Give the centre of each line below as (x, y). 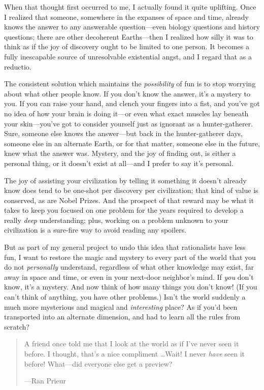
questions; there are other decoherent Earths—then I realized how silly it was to (129, 36)
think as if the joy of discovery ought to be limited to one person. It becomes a (127, 46)
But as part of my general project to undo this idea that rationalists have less (125, 247)
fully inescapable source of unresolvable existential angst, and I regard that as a (128, 56)
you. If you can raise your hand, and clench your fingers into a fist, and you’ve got (132, 103)
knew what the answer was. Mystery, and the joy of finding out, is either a (120, 153)
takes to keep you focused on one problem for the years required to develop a (124, 210)
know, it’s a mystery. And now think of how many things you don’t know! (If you (131, 287)
